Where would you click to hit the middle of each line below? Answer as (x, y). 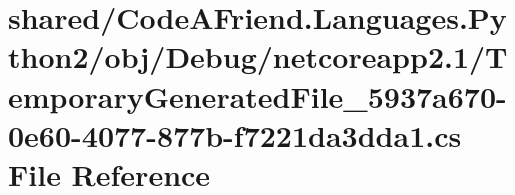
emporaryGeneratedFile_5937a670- (257, 95)
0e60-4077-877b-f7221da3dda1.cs (235, 134)
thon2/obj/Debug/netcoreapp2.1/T (258, 56)
